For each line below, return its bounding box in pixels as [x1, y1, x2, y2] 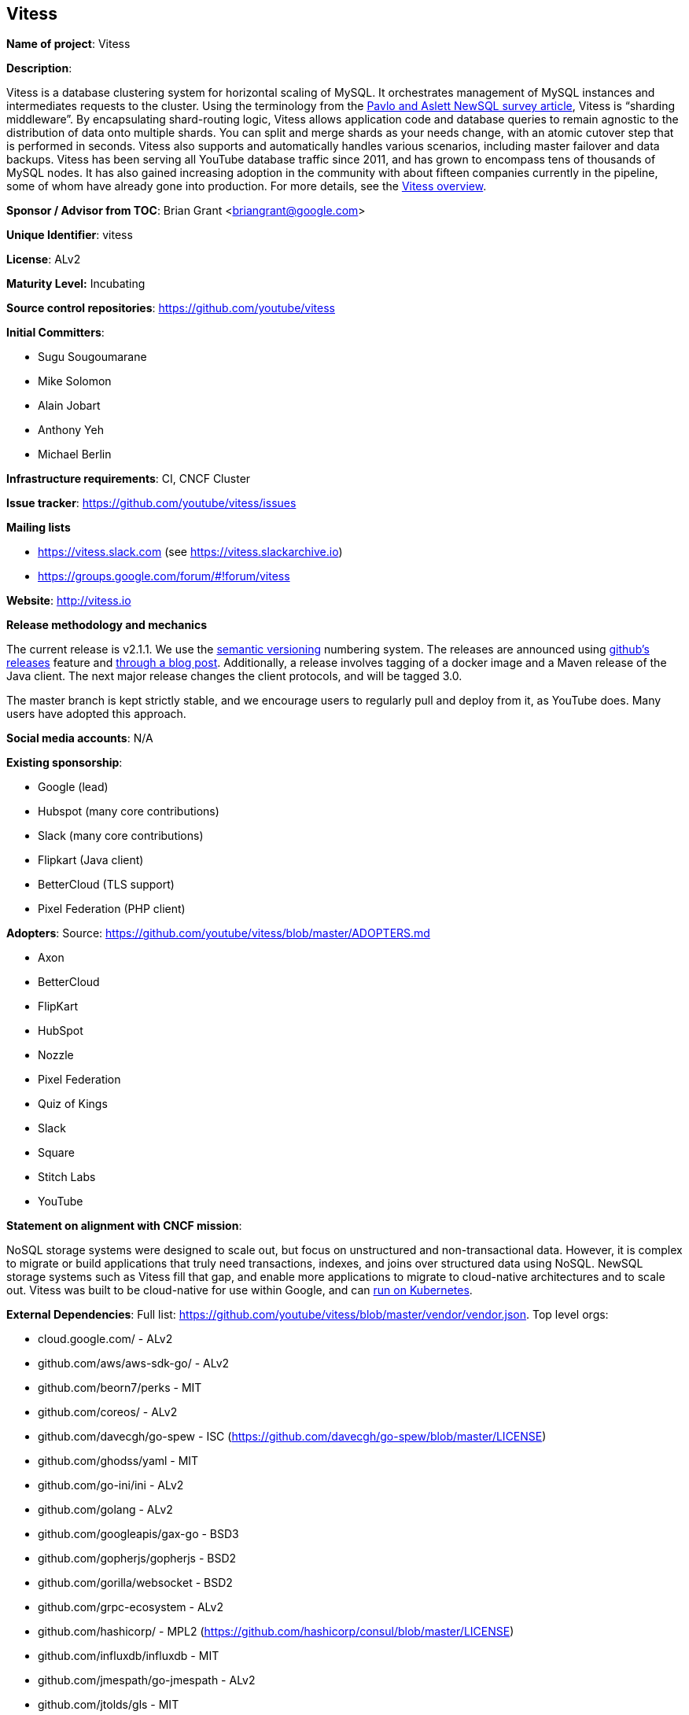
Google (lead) [38, 780, 109, 794]
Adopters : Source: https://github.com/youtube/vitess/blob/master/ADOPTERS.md [6, 926, 430, 940]
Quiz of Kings [38, 1097, 108, 1111]
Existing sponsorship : [6, 756, 123, 770]
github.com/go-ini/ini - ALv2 [38, 1478, 184, 1492]
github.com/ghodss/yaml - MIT [38, 1454, 199, 1468]
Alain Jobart [38, 399, 101, 413]
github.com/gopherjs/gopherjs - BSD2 [38, 1551, 237, 1566]
